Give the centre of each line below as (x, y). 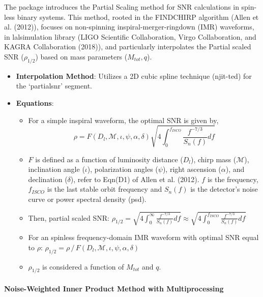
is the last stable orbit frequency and (105, 189)
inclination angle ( (56, 169)
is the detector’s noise (224, 189)
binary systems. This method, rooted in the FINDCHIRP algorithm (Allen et (138, 17)
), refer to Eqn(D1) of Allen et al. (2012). (135, 179)
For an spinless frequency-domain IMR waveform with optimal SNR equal (143, 237)
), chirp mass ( (214, 159)
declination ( (48, 179)
